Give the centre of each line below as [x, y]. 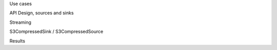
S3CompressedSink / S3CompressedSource [56, 32]
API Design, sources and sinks [42, 13]
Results [17, 41]
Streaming [21, 22]
